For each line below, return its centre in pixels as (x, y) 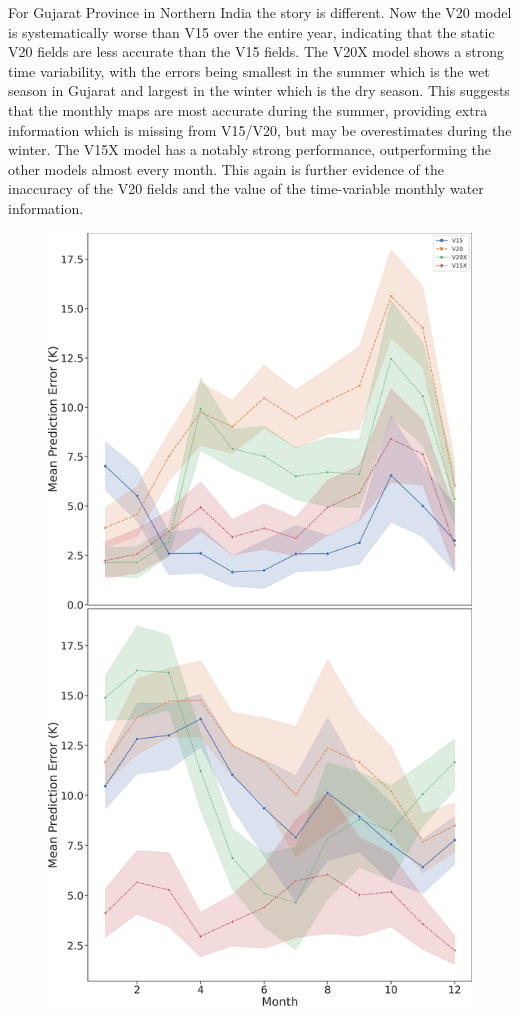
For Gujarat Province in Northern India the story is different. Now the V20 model (260, 12)
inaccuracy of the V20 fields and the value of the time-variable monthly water (246, 188)
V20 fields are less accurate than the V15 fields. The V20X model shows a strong (256, 51)
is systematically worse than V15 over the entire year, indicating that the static (251, 31)
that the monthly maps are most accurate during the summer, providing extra (248, 109)
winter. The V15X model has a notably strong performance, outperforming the (250, 149)
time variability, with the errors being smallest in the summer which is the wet (249, 70)
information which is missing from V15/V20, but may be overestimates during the (260, 129)
